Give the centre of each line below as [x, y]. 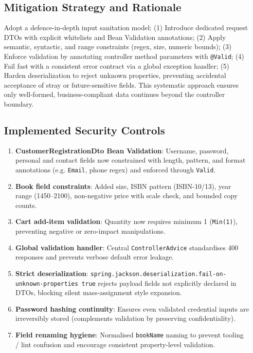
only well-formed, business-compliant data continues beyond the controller [114, 94]
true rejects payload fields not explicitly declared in [159, 283]
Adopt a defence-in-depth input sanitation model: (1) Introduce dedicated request [126, 28]
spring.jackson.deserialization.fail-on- [159, 274]
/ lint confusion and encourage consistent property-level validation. [115, 344]
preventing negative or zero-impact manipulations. [90, 231]
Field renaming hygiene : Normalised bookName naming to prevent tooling [129, 335]
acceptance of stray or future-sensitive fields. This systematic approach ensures [121, 84]
